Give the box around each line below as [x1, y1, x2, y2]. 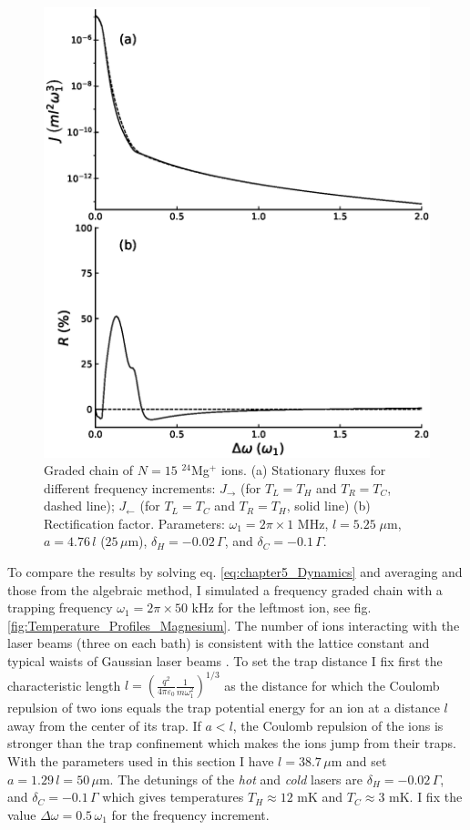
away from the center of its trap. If [7, 715, 201, 734]
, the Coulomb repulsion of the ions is [232, 715, 444, 734]
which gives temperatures [102, 787, 244, 806]
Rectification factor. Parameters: [44, 513, 225, 532]
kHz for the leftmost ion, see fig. [191, 598, 372, 617]
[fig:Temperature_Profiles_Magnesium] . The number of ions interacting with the [7, 615, 460, 634]
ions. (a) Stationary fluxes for [220, 461, 386, 480]
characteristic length [7, 675, 121, 694]
